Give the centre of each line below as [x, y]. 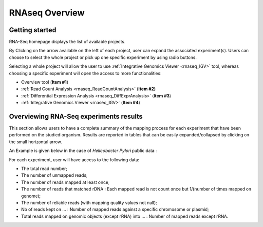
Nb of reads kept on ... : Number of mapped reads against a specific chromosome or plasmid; [115, 209]
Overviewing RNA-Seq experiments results [76, 116]
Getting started [33, 30]
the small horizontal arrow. [36, 142]
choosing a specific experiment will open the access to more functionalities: [85, 73]
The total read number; [44, 169]
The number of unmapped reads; [54, 175]
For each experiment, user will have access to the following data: [74, 160]
